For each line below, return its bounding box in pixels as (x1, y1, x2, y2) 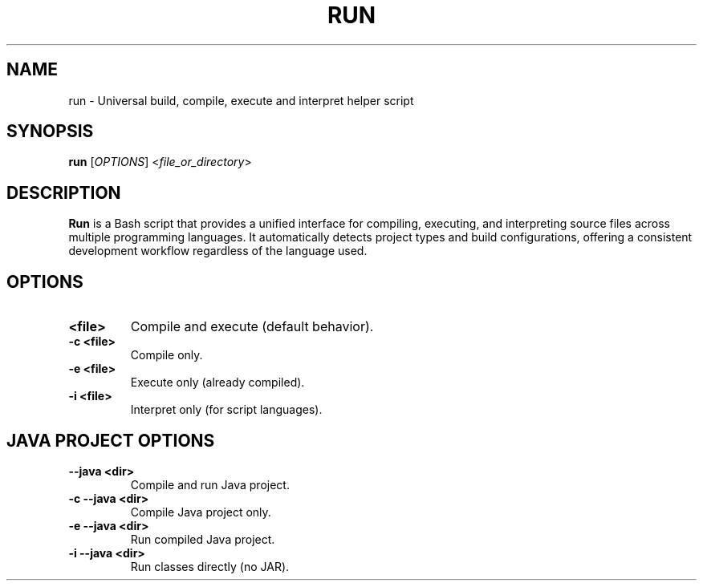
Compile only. (130, 348, 203, 362)
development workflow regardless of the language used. (68, 244, 368, 258)
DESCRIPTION (6, 182, 121, 203)
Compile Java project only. (130, 504, 271, 519)
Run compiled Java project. (130, 532, 275, 546)
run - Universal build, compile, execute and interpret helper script (68, 93, 414, 107)
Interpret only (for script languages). (130, 403, 323, 417)
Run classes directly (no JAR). (130, 559, 290, 573)
